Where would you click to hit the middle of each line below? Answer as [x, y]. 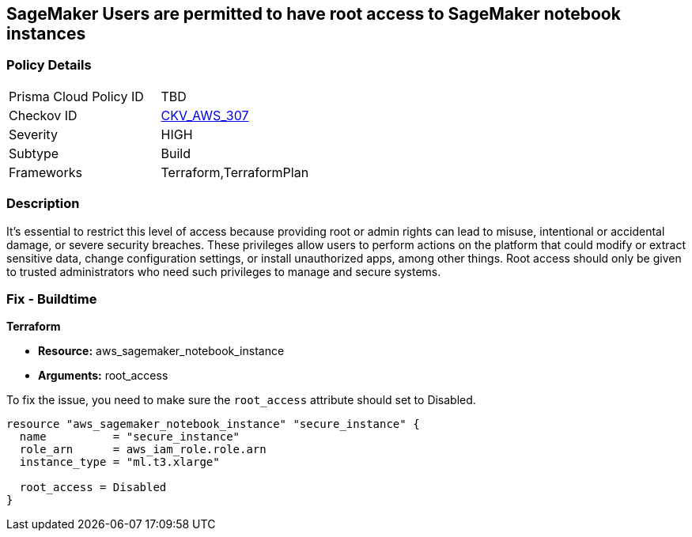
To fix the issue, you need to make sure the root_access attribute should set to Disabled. [241, 400]
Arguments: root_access [103, 376]
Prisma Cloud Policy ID [76, 96]
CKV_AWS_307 [205, 115]
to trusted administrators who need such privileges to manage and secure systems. [224, 271]
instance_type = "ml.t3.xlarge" [119, 462]
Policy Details [49, 65]
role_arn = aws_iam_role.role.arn [143, 450]
